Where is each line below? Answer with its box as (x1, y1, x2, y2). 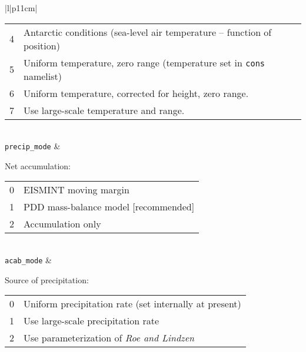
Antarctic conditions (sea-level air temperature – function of (24, 25, 272, 39)
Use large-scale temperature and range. (24, 103, 185, 117)
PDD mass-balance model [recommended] (24, 200, 195, 214)
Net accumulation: (5, 159, 71, 172)
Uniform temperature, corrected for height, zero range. (24, 86, 249, 100)
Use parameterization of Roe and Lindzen (24, 331, 195, 345)
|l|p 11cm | (5, 2, 38, 14)
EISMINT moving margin (24, 183, 129, 197)
